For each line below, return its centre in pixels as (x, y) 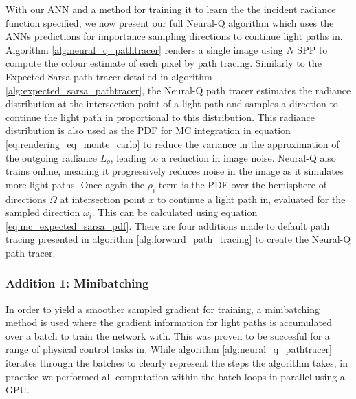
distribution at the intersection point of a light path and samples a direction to (172, 104)
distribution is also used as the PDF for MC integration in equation (148, 130)
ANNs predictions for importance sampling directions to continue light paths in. (174, 36)
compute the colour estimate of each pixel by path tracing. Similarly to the (164, 63)
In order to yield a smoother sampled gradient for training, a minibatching (163, 309)
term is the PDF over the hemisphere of (242, 184)
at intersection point (103, 198)
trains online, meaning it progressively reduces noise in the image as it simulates (175, 171)
